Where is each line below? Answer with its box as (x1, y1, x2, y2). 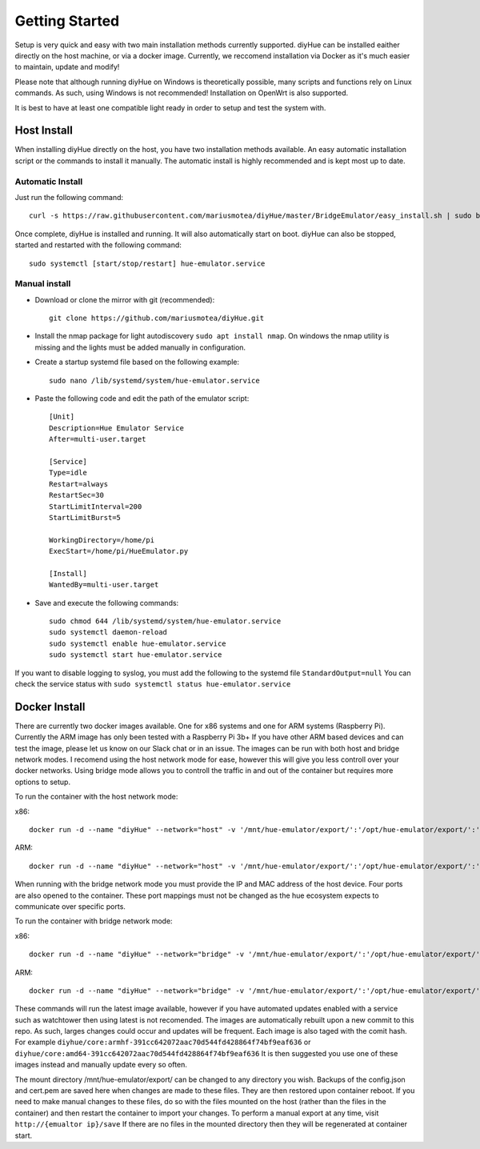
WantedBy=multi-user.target (49, 580, 159, 590)
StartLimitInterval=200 (49, 502, 142, 511)
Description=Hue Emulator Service (49, 423, 184, 432)
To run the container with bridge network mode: (14, 916, 173, 926)
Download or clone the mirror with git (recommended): (34, 294, 215, 304)
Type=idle (49, 468, 87, 478)
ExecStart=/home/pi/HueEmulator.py (49, 546, 189, 556)
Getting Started (14, 12, 120, 30)
